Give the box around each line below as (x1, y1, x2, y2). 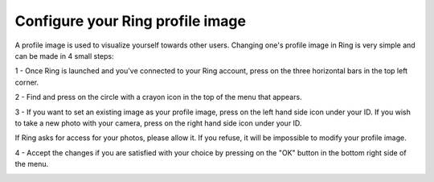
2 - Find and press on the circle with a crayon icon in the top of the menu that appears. (14, 93, 302, 102)
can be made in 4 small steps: (14, 51, 114, 60)
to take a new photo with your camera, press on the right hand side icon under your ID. (14, 118, 302, 128)
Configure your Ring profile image (14, 12, 247, 30)
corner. (14, 77, 39, 87)
